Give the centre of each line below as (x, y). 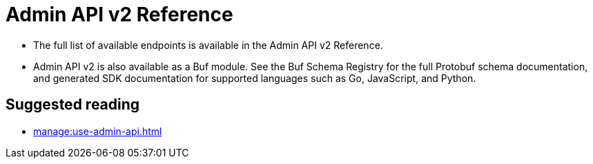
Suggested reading (73, 105)
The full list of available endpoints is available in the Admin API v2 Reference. (208, 45)
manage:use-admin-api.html (98, 131)
